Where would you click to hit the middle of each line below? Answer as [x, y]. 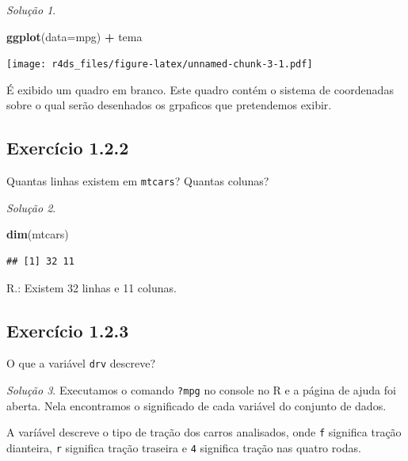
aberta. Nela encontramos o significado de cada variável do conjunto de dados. [196, 405]
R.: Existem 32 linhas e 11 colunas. [92, 287]
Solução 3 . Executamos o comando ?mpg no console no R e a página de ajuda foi [201, 390]
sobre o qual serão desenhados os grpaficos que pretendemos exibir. [169, 105]
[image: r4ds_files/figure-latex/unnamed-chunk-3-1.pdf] [160, 65]
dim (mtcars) [38, 234]
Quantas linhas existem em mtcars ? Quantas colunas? [138, 181]
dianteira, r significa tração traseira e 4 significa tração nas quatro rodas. [184, 448]
